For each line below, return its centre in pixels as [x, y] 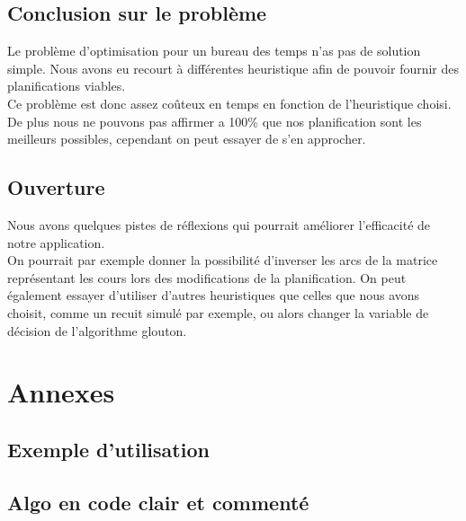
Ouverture [56, 187]
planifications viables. [67, 86]
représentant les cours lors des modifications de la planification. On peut [207, 277]
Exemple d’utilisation [108, 449]
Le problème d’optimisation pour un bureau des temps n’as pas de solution [214, 51]
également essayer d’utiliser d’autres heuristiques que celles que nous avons [214, 295]
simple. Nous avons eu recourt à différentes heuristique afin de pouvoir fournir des [233, 68]
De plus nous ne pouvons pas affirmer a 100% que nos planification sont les [215, 121]
